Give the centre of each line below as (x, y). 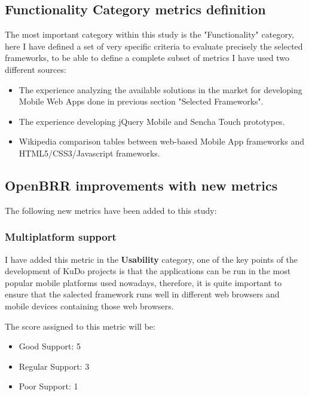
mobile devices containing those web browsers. (89, 306)
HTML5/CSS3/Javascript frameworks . (89, 153)
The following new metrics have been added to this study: (111, 210)
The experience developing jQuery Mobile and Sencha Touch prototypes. (152, 121)
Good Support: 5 (50, 346)
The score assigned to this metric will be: (80, 326)
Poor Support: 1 (48, 386)
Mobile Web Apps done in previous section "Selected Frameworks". (141, 101)
